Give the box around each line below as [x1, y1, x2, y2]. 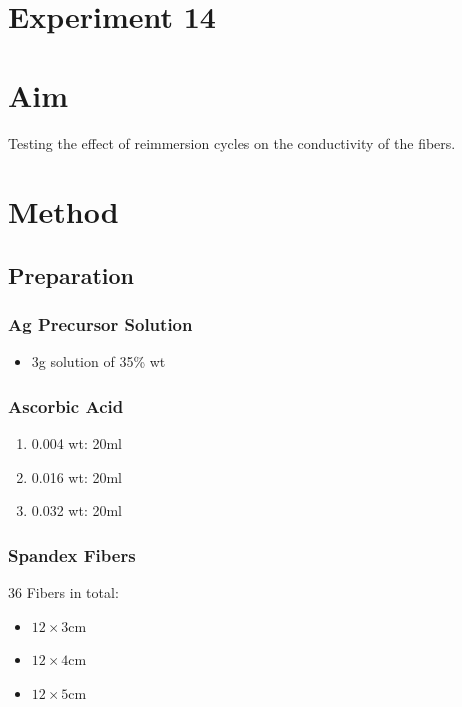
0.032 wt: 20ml [31, 500, 123, 521]
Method [8, 191, 119, 232]
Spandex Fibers [8, 542, 136, 567]
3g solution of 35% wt [31, 351, 166, 372]
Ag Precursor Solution [8, 312, 193, 337]
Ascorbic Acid [8, 393, 124, 418]
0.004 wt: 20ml [31, 433, 123, 454]
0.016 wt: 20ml [31, 466, 123, 487]
